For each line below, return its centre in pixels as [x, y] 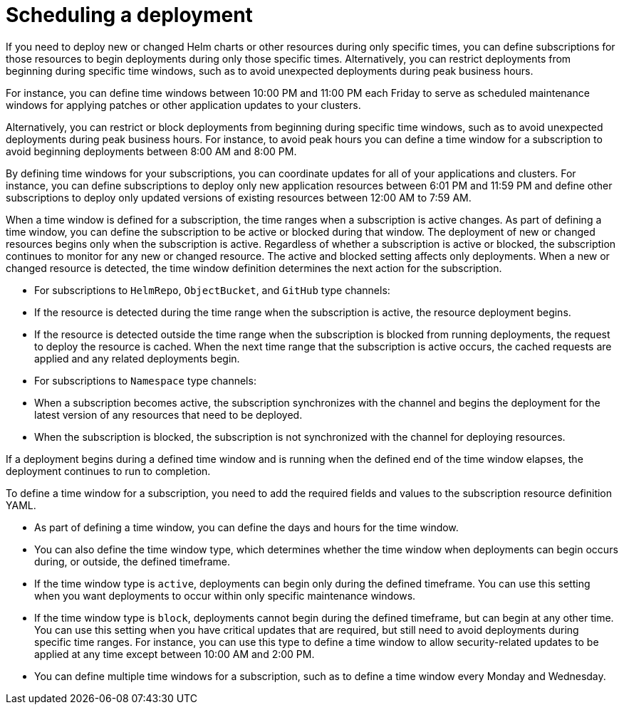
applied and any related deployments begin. [137, 358]
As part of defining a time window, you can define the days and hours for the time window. [246, 527]
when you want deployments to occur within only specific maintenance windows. [225, 595]
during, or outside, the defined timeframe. [132, 561]
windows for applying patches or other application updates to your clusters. [183, 105]
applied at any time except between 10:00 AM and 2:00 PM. [175, 654]
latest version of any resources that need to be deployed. [168, 414]
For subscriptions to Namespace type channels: [145, 380]
